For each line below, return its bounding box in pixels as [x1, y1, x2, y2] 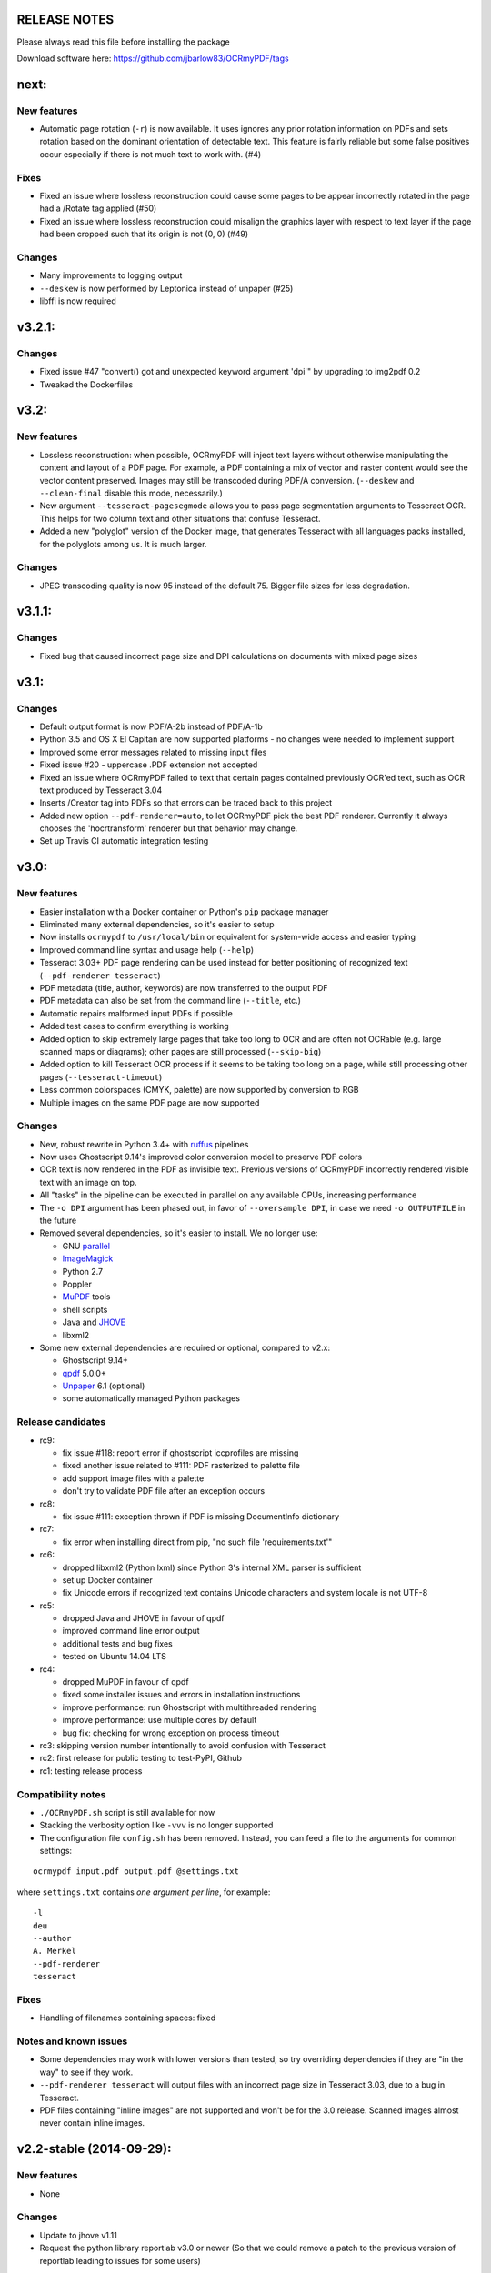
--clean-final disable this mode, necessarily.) [39, 487, 223, 498]
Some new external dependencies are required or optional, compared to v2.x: [39, 1342, 331, 1353]
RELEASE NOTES [16, 12, 115, 27]
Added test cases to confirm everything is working [39, 1021, 229, 1032]
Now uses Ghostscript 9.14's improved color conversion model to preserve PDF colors [39, 1151, 363, 1163]
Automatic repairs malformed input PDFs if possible [39, 1007, 234, 1018]
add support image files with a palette [62, 1473, 205, 1484]
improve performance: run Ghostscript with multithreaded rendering [62, 1701, 317, 1713]
